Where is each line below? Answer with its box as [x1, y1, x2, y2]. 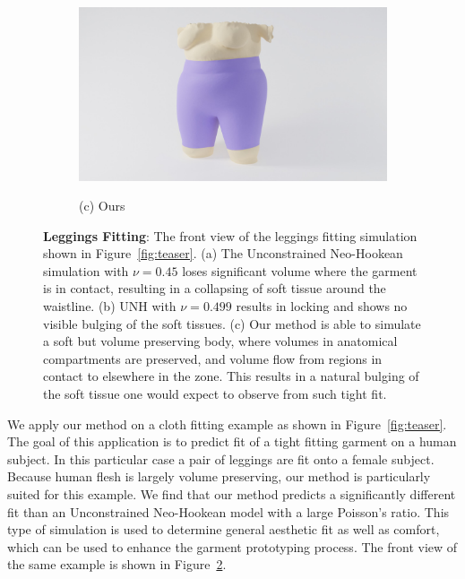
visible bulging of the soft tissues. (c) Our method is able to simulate [43, 314, 421, 333]
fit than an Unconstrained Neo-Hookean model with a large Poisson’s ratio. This [7, 502, 450, 521]
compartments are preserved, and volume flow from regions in [43, 349, 383, 367]
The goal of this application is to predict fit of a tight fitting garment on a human [7, 432, 457, 451]
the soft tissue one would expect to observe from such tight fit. [43, 385, 387, 403]
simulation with [43, 261, 129, 280]
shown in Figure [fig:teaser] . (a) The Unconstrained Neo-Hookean [43, 244, 403, 263]
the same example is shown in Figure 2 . [7, 555, 227, 574]
